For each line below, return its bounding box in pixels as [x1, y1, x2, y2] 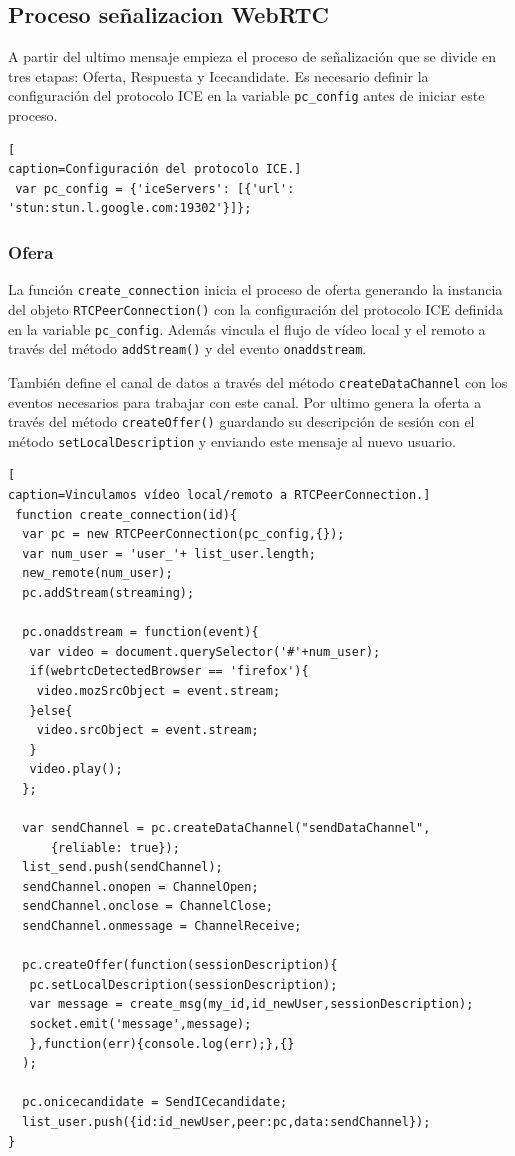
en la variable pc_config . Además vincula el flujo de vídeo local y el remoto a [8, 318, 486, 339]
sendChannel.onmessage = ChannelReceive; [22, 919, 302, 934]
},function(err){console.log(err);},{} [29, 1036, 295, 1051]
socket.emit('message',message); [29, 1017, 252, 1032]
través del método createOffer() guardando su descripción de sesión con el [8, 411, 475, 432]
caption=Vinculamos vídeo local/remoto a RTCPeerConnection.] [8, 488, 431, 503]
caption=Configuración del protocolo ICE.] [8, 162, 302, 177]
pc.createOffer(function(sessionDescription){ [22, 958, 338, 973]
